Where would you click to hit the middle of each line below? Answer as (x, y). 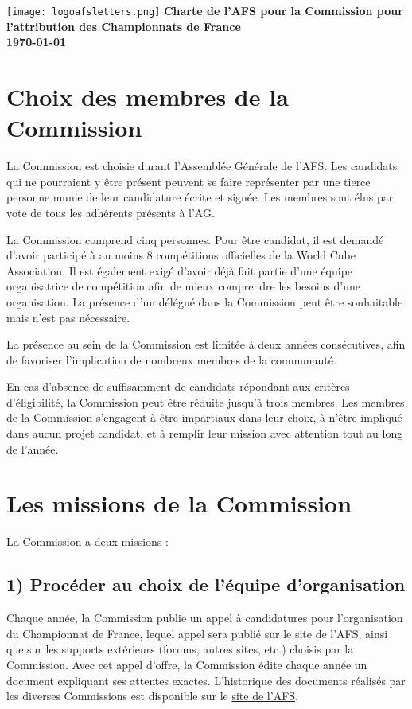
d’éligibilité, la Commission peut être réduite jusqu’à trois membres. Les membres (206, 401)
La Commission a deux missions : (87, 541)
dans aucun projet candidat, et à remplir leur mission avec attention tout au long (205, 433)
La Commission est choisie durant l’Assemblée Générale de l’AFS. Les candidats (202, 166)
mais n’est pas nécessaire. (68, 317)
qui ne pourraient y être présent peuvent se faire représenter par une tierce (189, 181)
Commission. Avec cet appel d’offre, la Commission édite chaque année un (187, 664)
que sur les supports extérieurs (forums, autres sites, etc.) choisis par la (180, 649)
